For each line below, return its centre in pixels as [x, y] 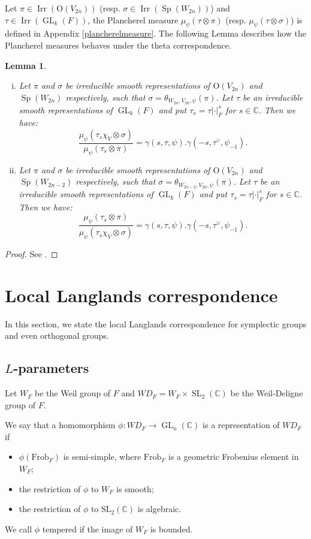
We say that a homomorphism [60, 425]
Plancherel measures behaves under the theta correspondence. [118, 45]
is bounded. [171, 529]
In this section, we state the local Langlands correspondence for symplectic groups [156, 323]
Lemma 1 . [26, 65]
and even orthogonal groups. [57, 335]
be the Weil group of [73, 393]
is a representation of [241, 425]
